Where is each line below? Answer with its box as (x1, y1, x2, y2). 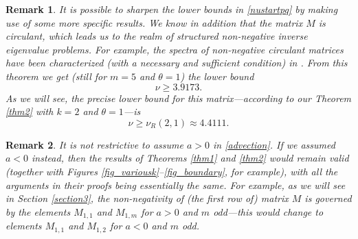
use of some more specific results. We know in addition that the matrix (5, 15, 303, 29)
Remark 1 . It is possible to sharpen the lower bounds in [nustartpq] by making (5, 2, 338, 16)
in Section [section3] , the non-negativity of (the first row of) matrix (5, 191, 289, 205)
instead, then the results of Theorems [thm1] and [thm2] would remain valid (32, 151, 349, 165)
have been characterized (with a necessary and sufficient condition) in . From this (5, 55, 348, 70)
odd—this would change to (213, 204, 324, 218)
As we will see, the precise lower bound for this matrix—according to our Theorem (5, 90, 352, 105)
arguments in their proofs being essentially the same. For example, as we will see (5, 177, 346, 192)
